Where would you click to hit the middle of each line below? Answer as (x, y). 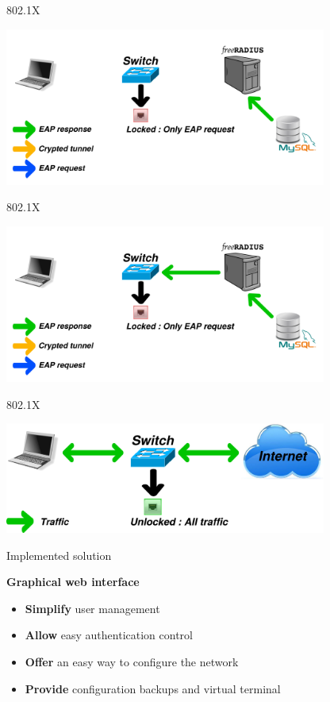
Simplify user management (92, 608)
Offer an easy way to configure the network (132, 662)
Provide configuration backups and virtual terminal (153, 688)
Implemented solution (59, 555)
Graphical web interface (73, 582)
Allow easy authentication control (109, 635)
